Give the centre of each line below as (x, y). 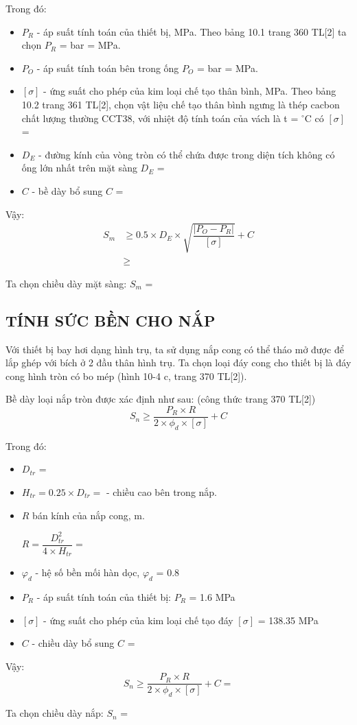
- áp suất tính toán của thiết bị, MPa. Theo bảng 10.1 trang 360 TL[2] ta (192, 31)
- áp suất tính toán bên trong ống (108, 68)
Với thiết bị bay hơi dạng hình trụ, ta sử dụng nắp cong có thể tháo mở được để (175, 349)
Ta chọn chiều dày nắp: (55, 713)
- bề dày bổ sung (67, 190)
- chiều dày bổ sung (73, 643)
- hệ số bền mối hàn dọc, (88, 572)
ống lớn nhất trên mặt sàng (79, 168)
